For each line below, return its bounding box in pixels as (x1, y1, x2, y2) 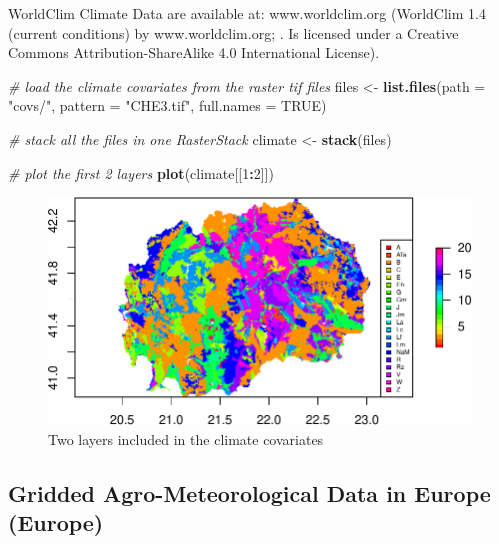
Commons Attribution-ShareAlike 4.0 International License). (8, 42, 380, 63)
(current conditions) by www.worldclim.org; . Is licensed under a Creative (8, 22, 459, 43)
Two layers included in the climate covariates (48, 428, 324, 449)
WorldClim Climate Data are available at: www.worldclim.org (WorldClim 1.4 (8, 3, 486, 23)
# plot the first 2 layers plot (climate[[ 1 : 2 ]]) (8, 162, 274, 183)
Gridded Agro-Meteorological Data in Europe (8, 477, 491, 508)
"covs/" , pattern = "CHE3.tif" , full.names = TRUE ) (8, 95, 327, 116)
